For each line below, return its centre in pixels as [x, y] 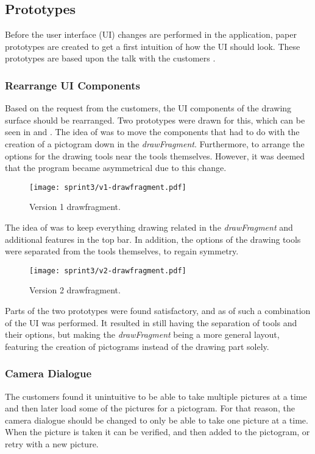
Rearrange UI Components [73, 85]
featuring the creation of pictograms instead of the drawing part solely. [137, 346]
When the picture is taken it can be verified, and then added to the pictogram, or [157, 432]
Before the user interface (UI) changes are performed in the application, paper [151, 34]
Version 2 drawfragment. [75, 290]
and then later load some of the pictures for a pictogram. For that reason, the [150, 408]
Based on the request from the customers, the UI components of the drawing [148, 108]
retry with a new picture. [52, 444]
